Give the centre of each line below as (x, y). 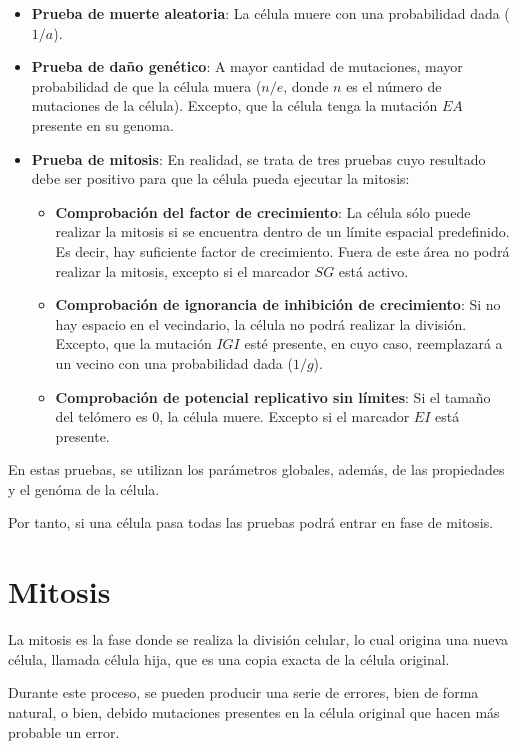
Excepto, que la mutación (133, 343)
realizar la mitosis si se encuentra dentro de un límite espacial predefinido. (282, 231)
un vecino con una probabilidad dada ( (174, 362)
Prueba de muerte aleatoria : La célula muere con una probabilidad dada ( (270, 13)
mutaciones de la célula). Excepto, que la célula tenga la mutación (234, 105)
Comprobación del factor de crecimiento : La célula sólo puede (263, 211)
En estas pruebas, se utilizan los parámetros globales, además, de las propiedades (256, 469)
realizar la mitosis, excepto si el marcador (182, 270)
